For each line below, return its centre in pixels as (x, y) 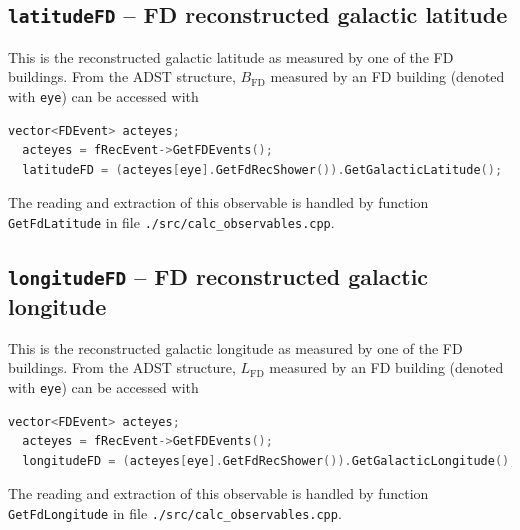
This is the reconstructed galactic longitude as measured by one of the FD (235, 347)
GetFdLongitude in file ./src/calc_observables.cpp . (175, 513)
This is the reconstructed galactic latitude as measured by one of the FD (231, 56)
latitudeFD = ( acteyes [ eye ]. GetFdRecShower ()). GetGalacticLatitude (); (262, 169)
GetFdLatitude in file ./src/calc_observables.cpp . (171, 222)
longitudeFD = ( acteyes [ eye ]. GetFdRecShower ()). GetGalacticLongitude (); (269, 460)
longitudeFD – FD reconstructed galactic (218, 276)
